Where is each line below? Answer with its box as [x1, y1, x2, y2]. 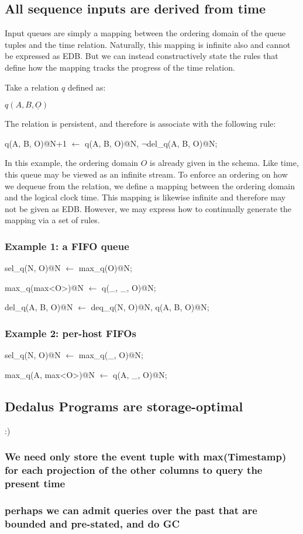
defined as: [67, 81, 106, 93]
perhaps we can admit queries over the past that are [5, 502, 257, 517]
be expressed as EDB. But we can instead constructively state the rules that [5, 50, 278, 62]
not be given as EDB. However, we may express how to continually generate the [5, 202, 292, 214]
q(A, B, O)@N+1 [5, 137, 67, 149]
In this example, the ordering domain [5, 157, 139, 169]
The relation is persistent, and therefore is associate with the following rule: [5, 117, 276, 130]
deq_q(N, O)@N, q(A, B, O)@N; [91, 301, 209, 313]
